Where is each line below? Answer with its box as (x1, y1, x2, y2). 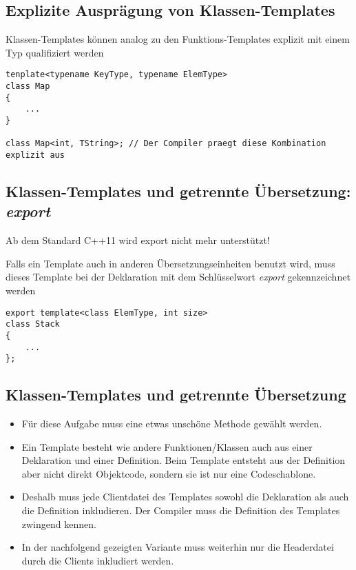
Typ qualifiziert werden (6, 45, 104, 59)
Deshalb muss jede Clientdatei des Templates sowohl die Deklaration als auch (21, 489, 349, 504)
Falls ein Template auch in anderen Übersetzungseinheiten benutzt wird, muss (6, 256, 335, 270)
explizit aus (6, 150, 65, 160)
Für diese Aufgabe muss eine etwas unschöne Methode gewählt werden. (21, 416, 322, 431)
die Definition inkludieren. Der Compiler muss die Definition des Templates (21, 503, 340, 518)
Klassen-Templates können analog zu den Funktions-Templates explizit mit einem (6, 32, 350, 46)
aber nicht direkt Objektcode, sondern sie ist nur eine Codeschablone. (21, 466, 316, 480)
